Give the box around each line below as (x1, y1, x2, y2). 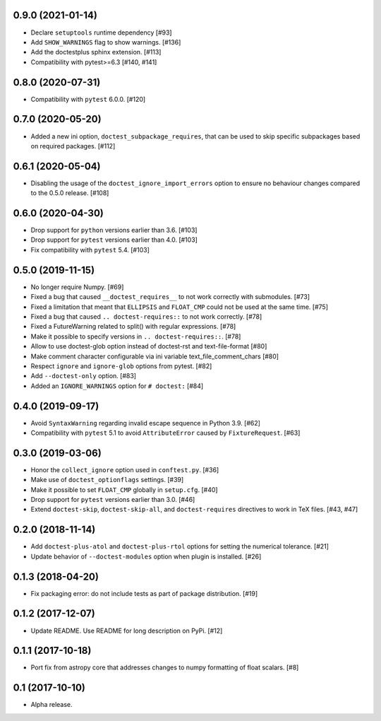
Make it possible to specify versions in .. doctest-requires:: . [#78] (30, 332, 241, 341)
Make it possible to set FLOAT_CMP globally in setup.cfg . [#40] (30, 485, 218, 494)
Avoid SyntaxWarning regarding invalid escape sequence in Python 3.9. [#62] (30, 418, 261, 427)
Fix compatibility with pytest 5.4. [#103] (30, 245, 150, 254)
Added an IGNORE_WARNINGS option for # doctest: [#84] (30, 382, 204, 390)
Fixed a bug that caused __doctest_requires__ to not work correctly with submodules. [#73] (30, 293, 310, 301)
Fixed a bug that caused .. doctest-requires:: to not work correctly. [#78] (30, 312, 262, 321)
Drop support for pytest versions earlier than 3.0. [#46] (30, 496, 195, 504)
